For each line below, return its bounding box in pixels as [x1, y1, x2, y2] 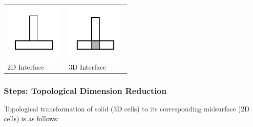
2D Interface [7, 61, 44, 72]
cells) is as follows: [4, 113, 59, 123]
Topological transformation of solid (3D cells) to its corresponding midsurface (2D [4, 103, 250, 113]
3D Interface [69, 61, 106, 72]
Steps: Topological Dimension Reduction [4, 84, 167, 96]
